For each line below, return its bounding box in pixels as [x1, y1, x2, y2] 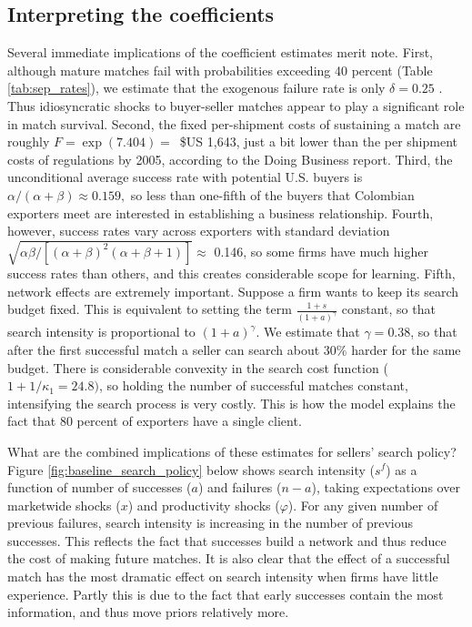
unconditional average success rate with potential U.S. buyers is [7, 167, 363, 187]
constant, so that [341, 299, 436, 319]
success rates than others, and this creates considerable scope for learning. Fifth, [7, 264, 456, 283]
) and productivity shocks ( [127, 495, 280, 514]
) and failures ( [197, 478, 282, 497]
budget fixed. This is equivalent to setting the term [7, 299, 292, 319]
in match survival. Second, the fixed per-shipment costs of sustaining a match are [7, 114, 461, 133]
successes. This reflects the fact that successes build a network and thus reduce [7, 531, 447, 550]
